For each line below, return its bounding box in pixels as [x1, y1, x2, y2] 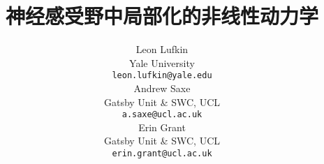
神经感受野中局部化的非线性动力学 [5, 1, 318, 30]
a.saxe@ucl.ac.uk [121, 110, 202, 120]
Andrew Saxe [133, 80, 191, 95]
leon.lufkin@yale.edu [112, 70, 212, 81]
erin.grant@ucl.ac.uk [112, 149, 212, 158]
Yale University [129, 55, 195, 70]
